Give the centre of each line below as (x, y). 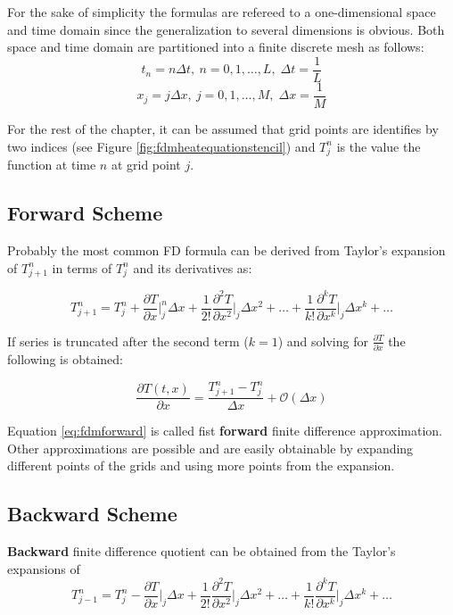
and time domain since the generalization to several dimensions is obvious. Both (226, 29)
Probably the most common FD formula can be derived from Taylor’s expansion (226, 250)
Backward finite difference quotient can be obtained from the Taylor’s (202, 551)
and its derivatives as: (193, 267)
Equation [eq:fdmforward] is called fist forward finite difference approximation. (225, 431)
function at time (52, 165)
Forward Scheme (85, 213)
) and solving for (323, 341)
